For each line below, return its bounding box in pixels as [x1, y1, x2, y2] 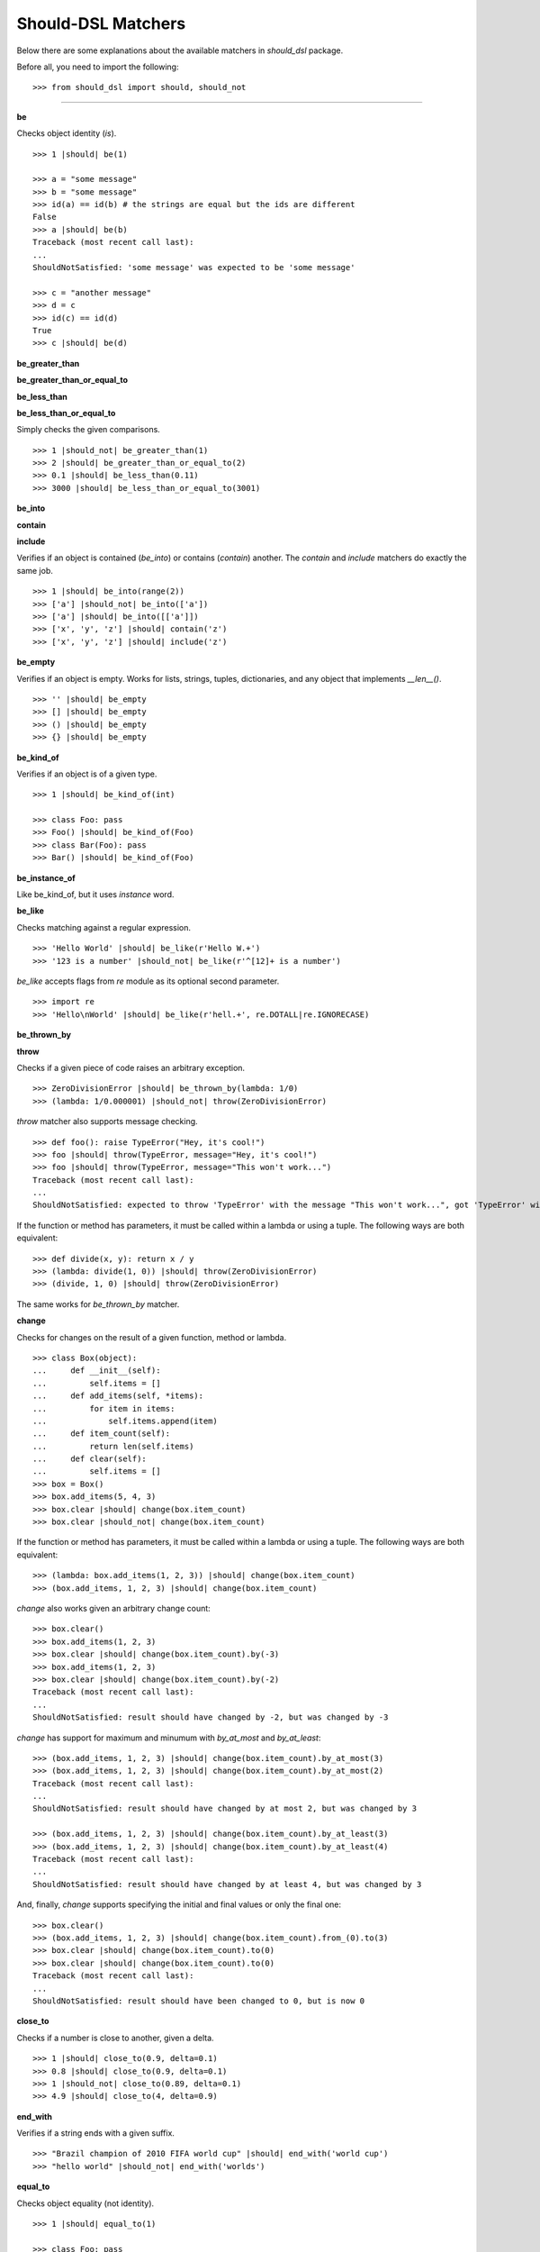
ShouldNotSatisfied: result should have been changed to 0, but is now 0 [32, 1995, 365, 2006]
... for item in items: [32, 1403, 175, 1413]
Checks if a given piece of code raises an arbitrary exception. [16, 1062, 246, 1073]
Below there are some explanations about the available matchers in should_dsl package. [16, 45, 344, 56]
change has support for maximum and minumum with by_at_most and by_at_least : [16, 1732, 321, 1743]
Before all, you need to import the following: [16, 61, 179, 72]
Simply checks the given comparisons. [16, 424, 161, 435]
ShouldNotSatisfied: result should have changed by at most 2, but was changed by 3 [32, 1803, 418, 1814]
